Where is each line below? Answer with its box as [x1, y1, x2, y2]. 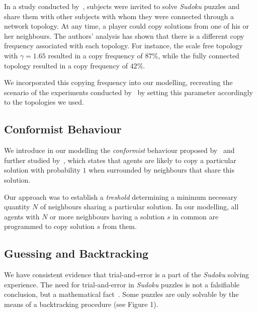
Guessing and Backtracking [4, 246, 149, 261]
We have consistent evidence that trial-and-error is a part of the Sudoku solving [4, 269, 249, 280]
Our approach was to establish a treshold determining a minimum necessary [4, 191, 237, 202]
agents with [4, 211, 40, 221]
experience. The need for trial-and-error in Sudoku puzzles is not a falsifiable [4, 279, 240, 289]
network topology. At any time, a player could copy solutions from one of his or [4, 21, 249, 31]
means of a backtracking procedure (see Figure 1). [4, 298, 158, 309]
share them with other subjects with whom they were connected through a [4, 11, 234, 21]
